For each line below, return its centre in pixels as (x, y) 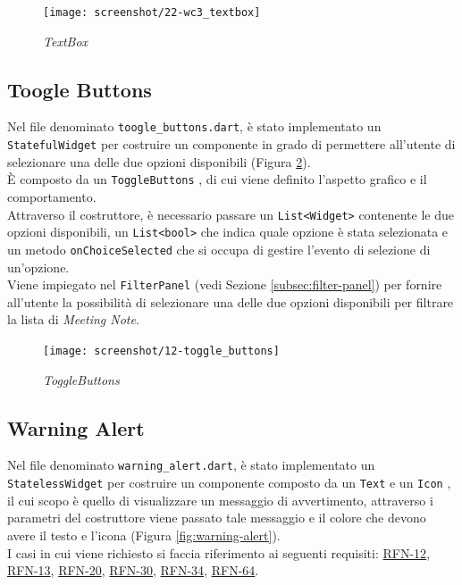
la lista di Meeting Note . (73, 319)
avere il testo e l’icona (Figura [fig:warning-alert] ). (144, 535)
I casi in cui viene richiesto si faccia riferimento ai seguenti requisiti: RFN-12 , (219, 552)
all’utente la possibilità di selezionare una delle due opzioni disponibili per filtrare (231, 301)
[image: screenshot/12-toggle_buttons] (161, 351)
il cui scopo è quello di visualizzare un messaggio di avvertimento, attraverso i (220, 500)
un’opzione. (38, 267)
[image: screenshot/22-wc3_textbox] (152, 13)
